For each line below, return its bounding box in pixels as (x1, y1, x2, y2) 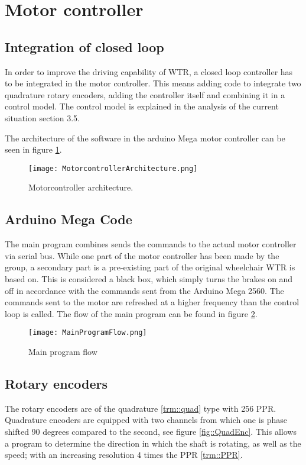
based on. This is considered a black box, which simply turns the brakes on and (5, 272, 293, 285)
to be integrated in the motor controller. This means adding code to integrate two (5, 77, 301, 89)
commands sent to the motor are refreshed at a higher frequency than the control (5, 296, 300, 308)
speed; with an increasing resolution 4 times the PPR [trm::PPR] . (5, 448, 243, 461)
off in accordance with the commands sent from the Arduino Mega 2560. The (5, 284, 284, 296)
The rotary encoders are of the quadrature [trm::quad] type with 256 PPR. (5, 402, 276, 414)
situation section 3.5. (5, 111, 80, 124)
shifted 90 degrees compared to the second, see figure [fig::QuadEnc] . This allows (5, 425, 297, 437)
